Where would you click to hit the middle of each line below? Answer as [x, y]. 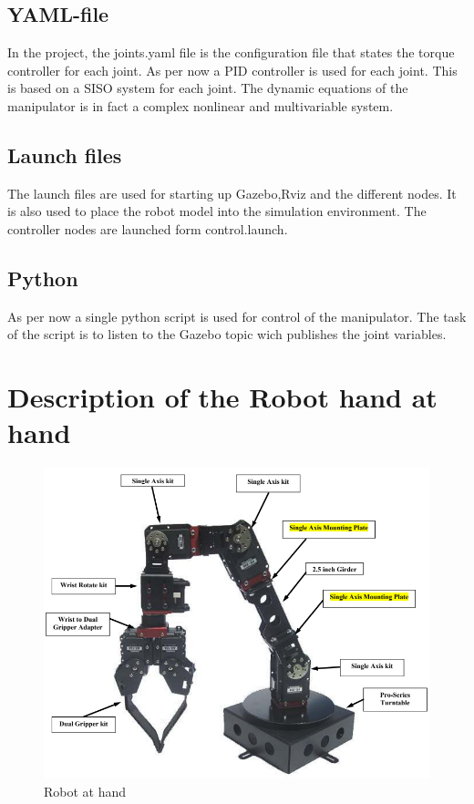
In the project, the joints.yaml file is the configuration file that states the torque [231, 52]
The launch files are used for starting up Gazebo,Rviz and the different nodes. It [232, 193]
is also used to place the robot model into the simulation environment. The [217, 211]
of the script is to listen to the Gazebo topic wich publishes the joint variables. [227, 334]
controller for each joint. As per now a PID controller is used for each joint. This [232, 70]
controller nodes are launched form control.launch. [148, 228]
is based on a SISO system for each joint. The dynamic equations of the [208, 88]
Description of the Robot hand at [222, 397]
